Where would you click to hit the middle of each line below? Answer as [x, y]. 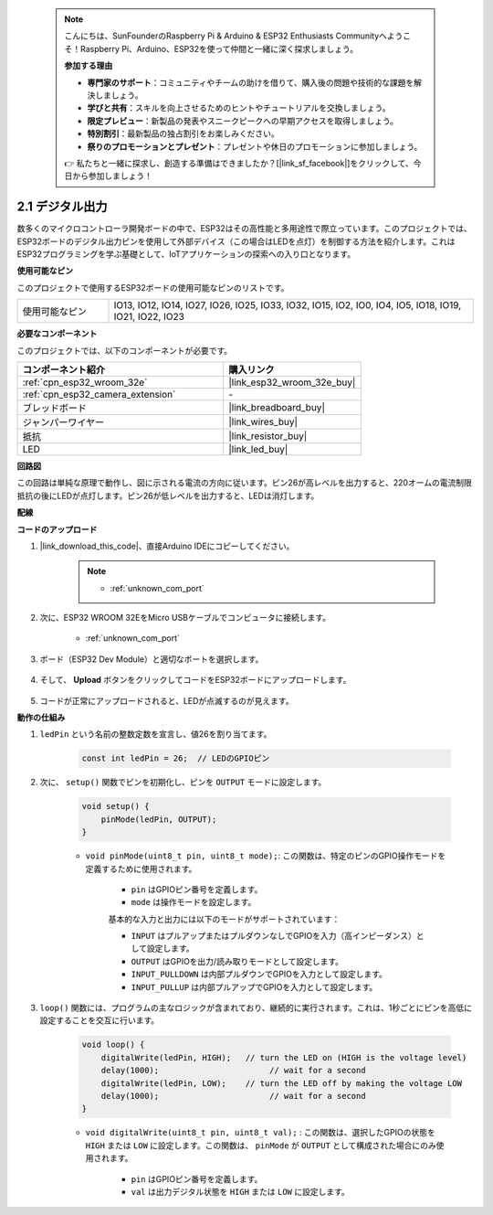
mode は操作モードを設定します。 [194, 902]
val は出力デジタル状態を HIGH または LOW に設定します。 [241, 1191]
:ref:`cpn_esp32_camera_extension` [99, 394]
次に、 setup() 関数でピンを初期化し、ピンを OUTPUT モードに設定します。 [183, 783]
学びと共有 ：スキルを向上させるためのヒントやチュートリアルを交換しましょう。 [239, 108]
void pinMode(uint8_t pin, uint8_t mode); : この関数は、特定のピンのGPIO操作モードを [266, 856]
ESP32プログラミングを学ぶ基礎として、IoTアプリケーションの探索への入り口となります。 [186, 254]
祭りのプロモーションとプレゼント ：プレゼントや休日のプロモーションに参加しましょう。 [255, 146]
